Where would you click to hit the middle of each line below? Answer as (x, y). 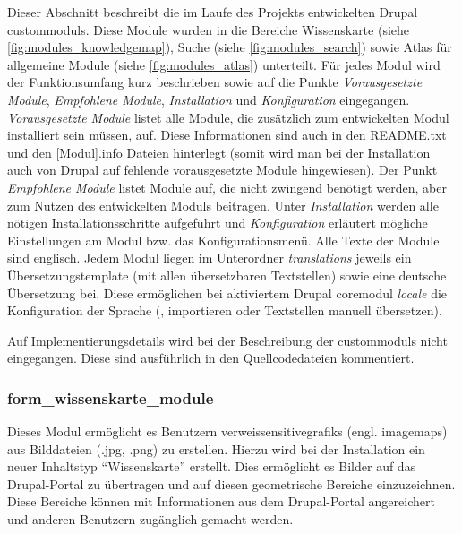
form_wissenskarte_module (111, 397)
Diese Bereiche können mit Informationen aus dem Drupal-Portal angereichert (221, 501)
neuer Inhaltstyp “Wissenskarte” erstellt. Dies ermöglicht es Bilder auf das (212, 466)
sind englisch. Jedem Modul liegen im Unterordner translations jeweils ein (210, 258)
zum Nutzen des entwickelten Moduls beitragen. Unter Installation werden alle (223, 205)
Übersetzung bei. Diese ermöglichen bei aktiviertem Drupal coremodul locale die (227, 293)
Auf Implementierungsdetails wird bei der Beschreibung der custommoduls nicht (227, 340)
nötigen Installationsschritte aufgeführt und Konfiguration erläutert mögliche (218, 223)
